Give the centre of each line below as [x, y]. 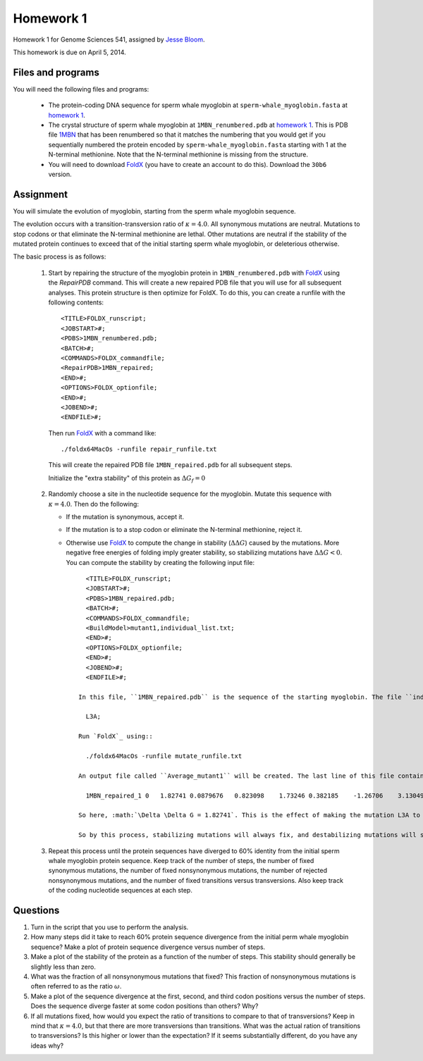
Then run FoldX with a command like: [102, 433]
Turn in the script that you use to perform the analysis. [110, 927]
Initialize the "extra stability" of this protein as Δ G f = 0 [127, 479]
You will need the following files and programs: [81, 89]
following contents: [76, 302]
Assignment [41, 194]
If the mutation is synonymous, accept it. [125, 517]
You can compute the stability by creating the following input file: [160, 562]
